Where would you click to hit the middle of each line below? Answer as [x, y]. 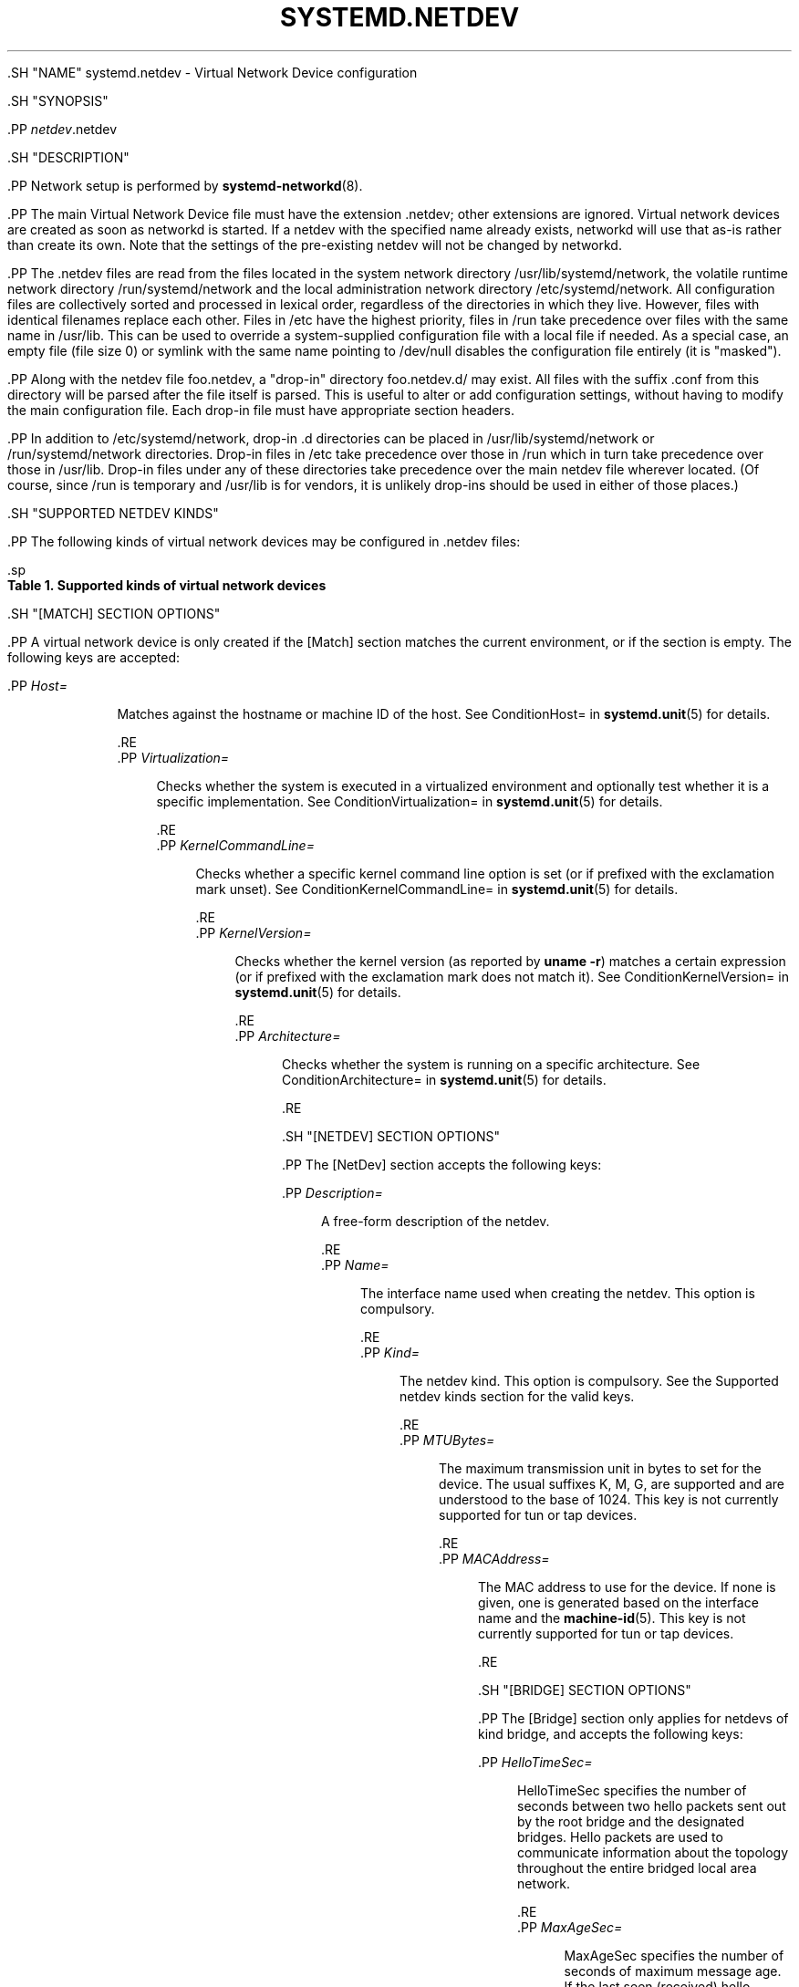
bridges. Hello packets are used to [620, 1836]
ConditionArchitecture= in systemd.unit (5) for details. [444, 1079]
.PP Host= [37, 685]
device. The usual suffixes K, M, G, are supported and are [612, 1483]
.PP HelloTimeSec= [535, 1762]
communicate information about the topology [653, 1852]
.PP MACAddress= [494, 1558]
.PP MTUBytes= [447, 1440]
